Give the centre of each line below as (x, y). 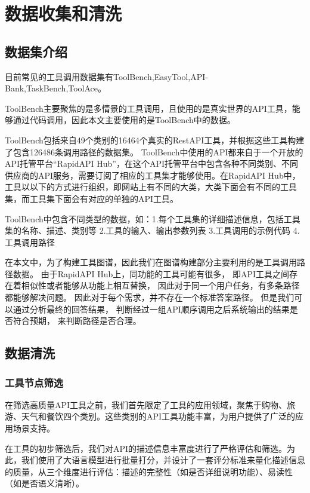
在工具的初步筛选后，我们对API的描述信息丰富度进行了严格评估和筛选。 (146, 448)
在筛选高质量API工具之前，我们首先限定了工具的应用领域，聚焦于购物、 (146, 404)
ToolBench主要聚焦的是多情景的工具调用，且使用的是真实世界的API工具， (148, 108)
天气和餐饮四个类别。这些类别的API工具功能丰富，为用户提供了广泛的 (158, 416)
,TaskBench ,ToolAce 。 (65, 88)
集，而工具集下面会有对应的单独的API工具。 (92, 198)
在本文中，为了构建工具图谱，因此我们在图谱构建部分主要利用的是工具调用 (151, 262)
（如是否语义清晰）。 (44, 483)
